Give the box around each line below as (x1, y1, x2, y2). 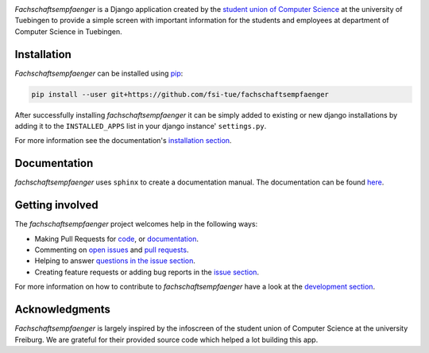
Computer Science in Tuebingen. (14, 26, 122, 36)
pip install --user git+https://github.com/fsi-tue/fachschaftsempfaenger (31, 90, 330, 99)
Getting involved (14, 199, 99, 212)
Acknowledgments (14, 303, 111, 316)
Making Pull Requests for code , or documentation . (34, 234, 199, 243)
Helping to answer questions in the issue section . (34, 256, 196, 266)
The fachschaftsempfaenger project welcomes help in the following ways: (14, 219, 258, 229)
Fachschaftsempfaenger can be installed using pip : (14, 68, 184, 78)
